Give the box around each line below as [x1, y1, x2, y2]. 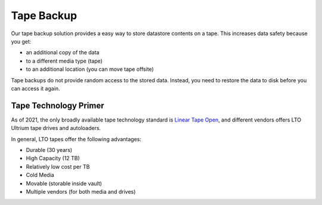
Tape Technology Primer [11, 100, 104, 110]
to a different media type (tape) [26, 57, 103, 64]
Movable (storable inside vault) [26, 179, 103, 187]
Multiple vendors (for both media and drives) [26, 188, 136, 195]
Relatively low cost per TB [26, 163, 90, 170]
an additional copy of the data [26, 49, 100, 56]
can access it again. [11, 85, 60, 92]
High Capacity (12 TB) [26, 155, 80, 162]
